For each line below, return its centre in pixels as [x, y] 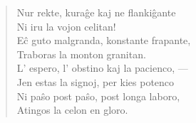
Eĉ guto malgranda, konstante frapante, [104, 40]
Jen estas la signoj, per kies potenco [96, 81]
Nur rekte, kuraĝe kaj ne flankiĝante [96, 12]
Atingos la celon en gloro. [72, 110]
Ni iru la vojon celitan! [66, 26]
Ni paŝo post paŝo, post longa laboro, [98, 96]
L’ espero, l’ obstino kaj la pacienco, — [102, 68]
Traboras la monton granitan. [81, 54]
